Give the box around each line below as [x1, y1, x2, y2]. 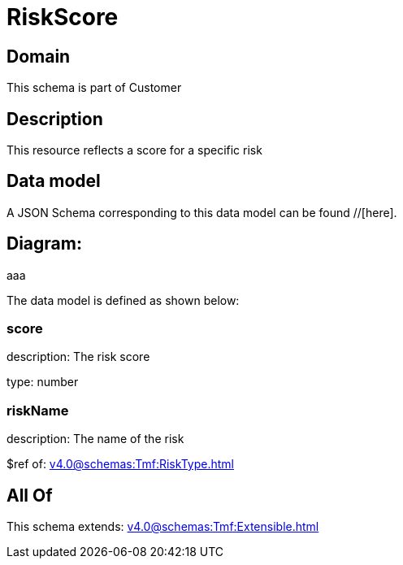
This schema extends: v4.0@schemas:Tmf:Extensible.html [6, 519, 319, 534]
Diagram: [6, 233, 82, 254]
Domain [6, 46, 71, 67]
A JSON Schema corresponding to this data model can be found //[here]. [6, 205, 397, 219]
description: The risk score [6, 350, 150, 364]
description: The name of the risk [6, 432, 184, 446]
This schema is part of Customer [6, 80, 182, 95]
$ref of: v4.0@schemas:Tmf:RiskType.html [6, 457, 234, 472]
